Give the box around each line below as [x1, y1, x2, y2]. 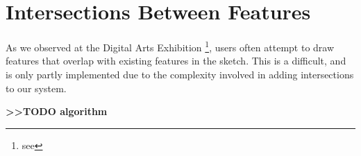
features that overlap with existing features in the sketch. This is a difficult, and [6, 53, 346, 68]
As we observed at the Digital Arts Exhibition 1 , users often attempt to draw [6, 38, 335, 54]
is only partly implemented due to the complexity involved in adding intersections [6, 67, 354, 81]
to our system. [6, 80, 67, 95]
